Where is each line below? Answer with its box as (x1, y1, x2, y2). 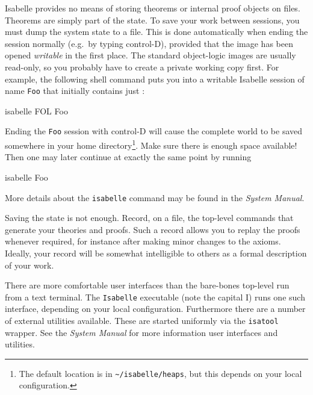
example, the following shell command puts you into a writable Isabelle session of (5, 72, 305, 85)
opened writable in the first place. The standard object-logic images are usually (5, 49, 296, 61)
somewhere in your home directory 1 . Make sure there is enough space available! (5, 137, 297, 151)
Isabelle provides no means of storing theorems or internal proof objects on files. (5, 2, 300, 14)
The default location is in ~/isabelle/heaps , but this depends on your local (19, 367, 302, 379)
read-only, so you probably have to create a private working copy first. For (5, 60, 279, 73)
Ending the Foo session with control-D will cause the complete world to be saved (5, 125, 303, 137)
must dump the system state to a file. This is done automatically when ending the (5, 25, 308, 38)
